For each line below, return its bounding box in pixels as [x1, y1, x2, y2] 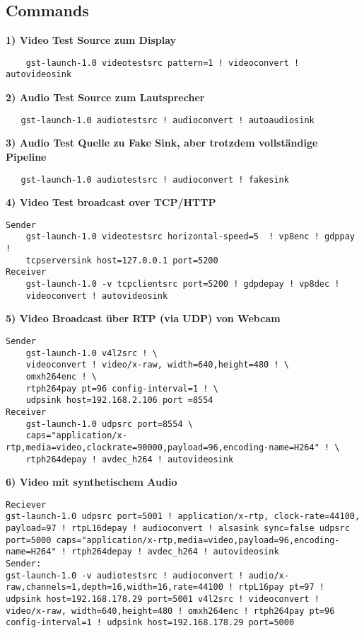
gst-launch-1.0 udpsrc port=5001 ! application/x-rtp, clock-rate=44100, [6, 511, 360, 522]
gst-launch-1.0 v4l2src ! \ [25, 348, 158, 358]
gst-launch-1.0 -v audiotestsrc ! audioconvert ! [6, 570, 244, 581]
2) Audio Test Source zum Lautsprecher [6, 90, 205, 105]
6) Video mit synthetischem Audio [6, 474, 177, 489]
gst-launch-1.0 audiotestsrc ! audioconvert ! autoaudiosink [20, 115, 315, 125]
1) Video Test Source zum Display [6, 33, 177, 47]
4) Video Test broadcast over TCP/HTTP [6, 195, 216, 210]
